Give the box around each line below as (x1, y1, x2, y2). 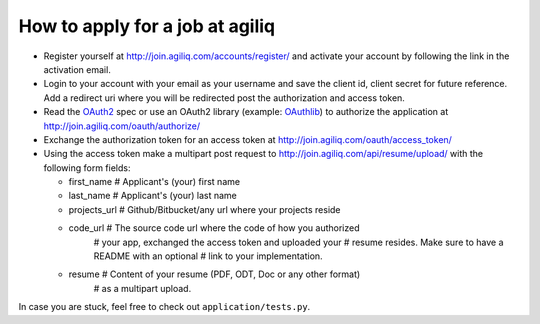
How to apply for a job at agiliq (18, 15, 276, 37)
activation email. (43, 63, 112, 75)
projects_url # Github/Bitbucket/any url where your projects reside (68, 203, 341, 215)
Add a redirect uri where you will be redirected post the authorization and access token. (43, 91, 405, 104)
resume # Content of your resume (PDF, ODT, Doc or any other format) (68, 268, 361, 280)
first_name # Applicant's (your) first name (68, 176, 240, 188)
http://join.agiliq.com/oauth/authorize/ (43, 120, 201, 132)
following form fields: (43, 161, 131, 174)
